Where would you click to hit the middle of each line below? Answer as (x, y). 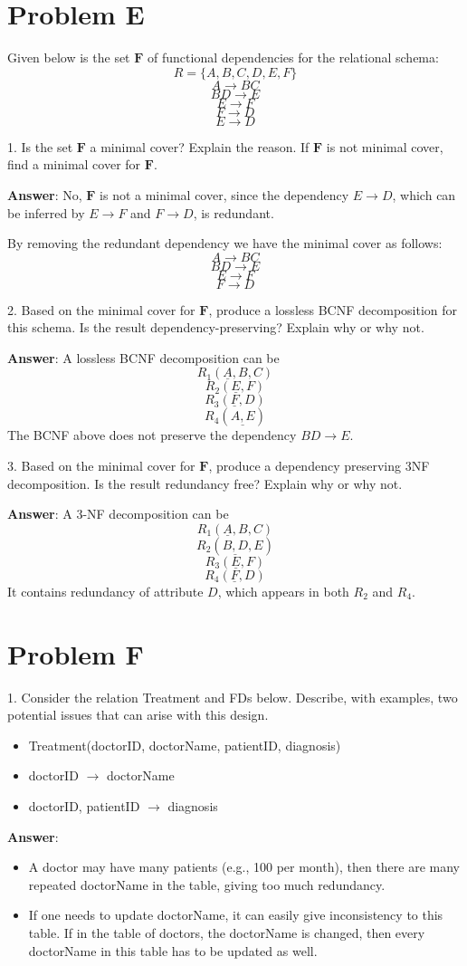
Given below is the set (69, 57)
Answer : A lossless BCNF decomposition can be (143, 357)
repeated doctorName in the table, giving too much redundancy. (207, 884)
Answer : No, (45, 194)
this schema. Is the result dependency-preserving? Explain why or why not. (216, 327)
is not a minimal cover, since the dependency (224, 194)
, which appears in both (283, 591)
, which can (424, 194)
